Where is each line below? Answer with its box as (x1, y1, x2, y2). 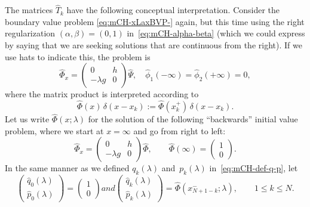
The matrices (5, 4, 53, 16)
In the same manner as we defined (5, 162, 130, 174)
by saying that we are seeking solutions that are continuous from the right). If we (5, 39, 302, 51)
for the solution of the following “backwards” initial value (88, 113, 298, 125)
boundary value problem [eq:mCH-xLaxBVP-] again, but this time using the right (5, 15, 305, 27)
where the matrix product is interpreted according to (5, 88, 199, 100)
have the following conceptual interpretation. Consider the (66, 4, 280, 16)
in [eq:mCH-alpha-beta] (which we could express (127, 27, 305, 39)
